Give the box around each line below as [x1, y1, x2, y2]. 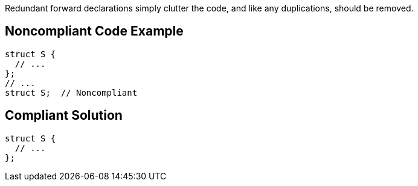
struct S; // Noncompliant [5, 87, 138, 98]
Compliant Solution [5, 108, 123, 123]
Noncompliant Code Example [5, 23, 184, 39]
